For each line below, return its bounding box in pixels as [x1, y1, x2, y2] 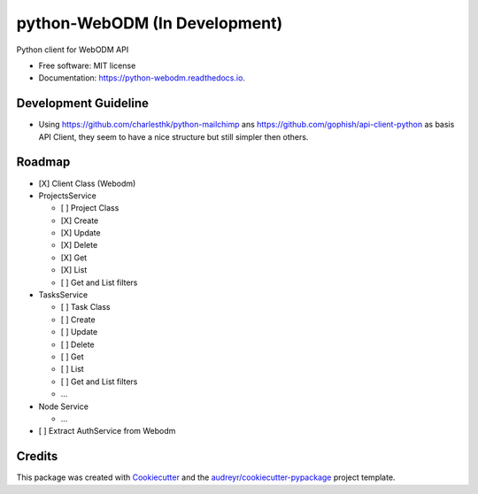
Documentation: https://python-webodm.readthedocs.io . [38, 73, 245, 83]
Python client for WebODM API [16, 44, 129, 55]
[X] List [60, 265, 88, 275]
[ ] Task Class [60, 302, 111, 313]
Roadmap [16, 155, 71, 170]
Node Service [38, 401, 89, 412]
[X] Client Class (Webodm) [38, 178, 136, 189]
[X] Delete [60, 240, 98, 251]
